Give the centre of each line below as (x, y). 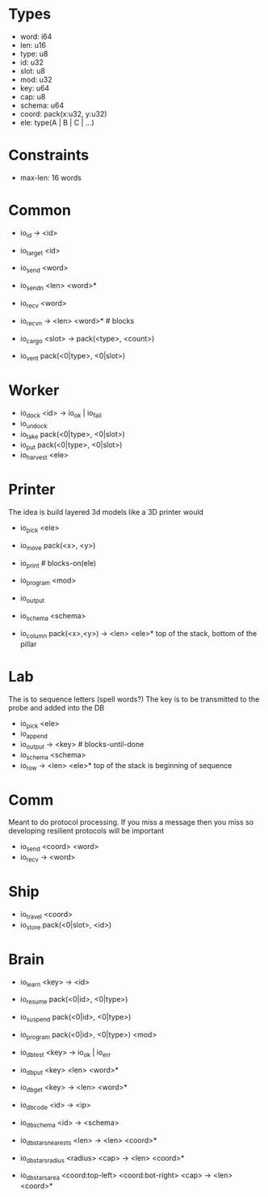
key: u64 (35, 88)
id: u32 (32, 62)
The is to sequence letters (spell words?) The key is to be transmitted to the (134, 699)
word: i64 (36, 36)
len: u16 (33, 45)
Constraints (49, 155)
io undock (33, 424)
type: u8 (34, 53)
